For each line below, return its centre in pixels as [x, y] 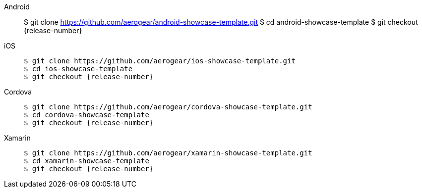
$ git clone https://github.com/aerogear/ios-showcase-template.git [160, 61]
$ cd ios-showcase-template [78, 69]
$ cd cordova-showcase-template [87, 115]
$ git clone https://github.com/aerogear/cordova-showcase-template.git [168, 107]
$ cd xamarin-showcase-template [87, 161]
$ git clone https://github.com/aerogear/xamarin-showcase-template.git [168, 153]
